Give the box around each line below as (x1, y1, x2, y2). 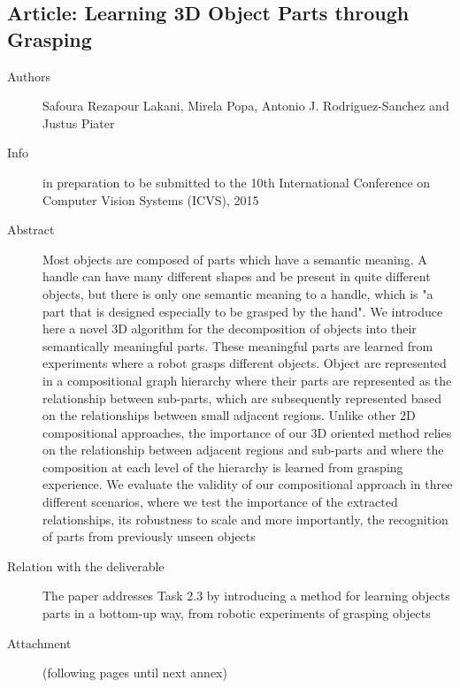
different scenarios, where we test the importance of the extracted (42, 493, 398, 511)
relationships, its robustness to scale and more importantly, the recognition (42, 509, 448, 528)
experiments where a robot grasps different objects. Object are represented (42, 354, 447, 372)
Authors (7, 66, 51, 85)
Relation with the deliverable (7, 556, 165, 575)
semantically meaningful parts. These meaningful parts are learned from (42, 336, 433, 355)
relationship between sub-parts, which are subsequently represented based (42, 388, 442, 407)
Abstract (7, 220, 55, 239)
